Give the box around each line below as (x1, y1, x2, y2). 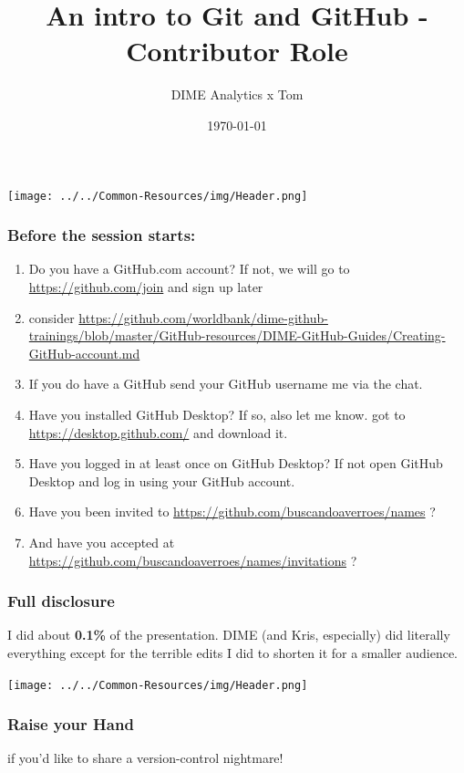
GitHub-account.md (28, 343, 140, 362)
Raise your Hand (7, 713, 134, 736)
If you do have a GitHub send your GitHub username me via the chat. (28, 374, 423, 393)
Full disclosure (7, 590, 115, 612)
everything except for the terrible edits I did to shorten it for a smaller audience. (7, 642, 459, 662)
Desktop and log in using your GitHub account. (28, 471, 295, 490)
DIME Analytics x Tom (170, 85, 304, 104)
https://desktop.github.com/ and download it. (28, 423, 288, 442)
